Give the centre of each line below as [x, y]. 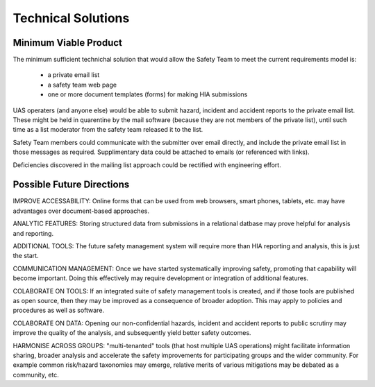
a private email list [74, 75]
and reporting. [33, 233]
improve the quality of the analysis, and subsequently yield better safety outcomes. [132, 333]
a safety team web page [82, 85]
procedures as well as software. [58, 310]
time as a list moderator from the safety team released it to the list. [108, 130]
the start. [26, 256]
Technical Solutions [71, 18]
